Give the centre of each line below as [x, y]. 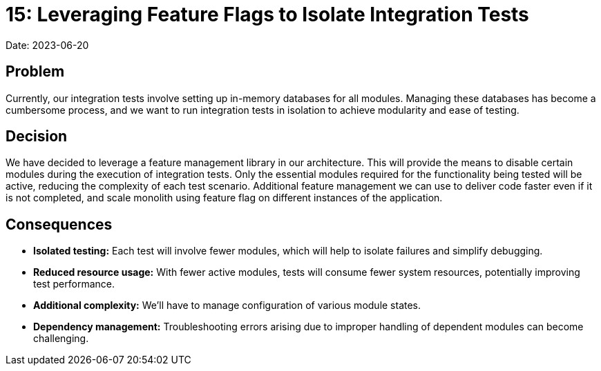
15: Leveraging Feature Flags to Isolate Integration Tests [267, 14]
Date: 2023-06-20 [47, 45]
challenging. [61, 339]
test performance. [74, 284]
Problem [35, 72]
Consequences [59, 224]
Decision [37, 137]
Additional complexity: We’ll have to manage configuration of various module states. [227, 305]
